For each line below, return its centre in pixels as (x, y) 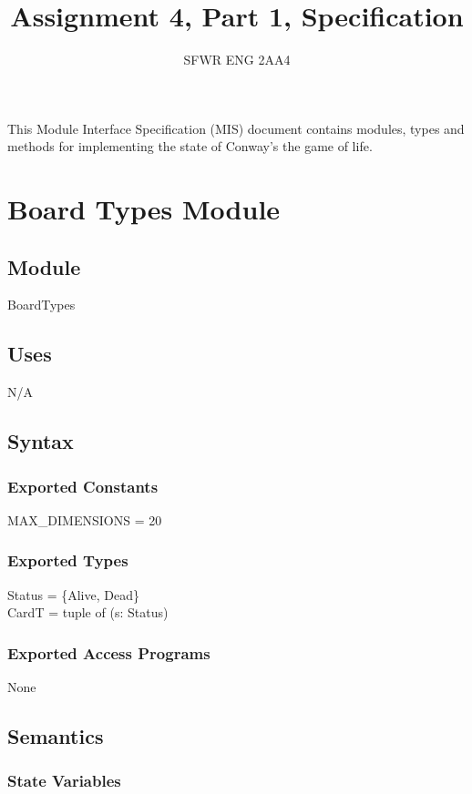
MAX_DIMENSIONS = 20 (85, 519)
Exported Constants (83, 486)
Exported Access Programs (109, 652)
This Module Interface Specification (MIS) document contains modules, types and (236, 128)
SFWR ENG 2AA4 (237, 60)
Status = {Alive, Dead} (73, 594)
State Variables (64, 781)
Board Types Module (144, 209)
